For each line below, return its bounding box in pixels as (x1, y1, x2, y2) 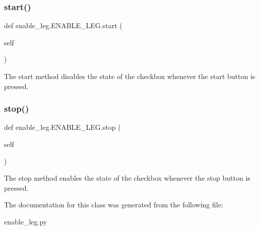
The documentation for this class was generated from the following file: (4, 199, 223, 210)
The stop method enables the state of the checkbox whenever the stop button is (4, 173, 250, 183)
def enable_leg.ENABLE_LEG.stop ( (4, 122, 121, 132)
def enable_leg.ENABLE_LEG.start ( (4, 20, 122, 31)
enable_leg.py (4, 216, 47, 226)
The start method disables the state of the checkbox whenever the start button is (4, 71, 255, 81)
